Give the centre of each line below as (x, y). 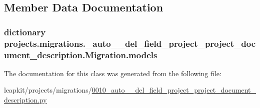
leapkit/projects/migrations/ (48, 90)
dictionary (25, 32)
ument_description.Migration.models (81, 54)
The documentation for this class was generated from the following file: (113, 73)
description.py (25, 100)
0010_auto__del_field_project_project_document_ (174, 90)
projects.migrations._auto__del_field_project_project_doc (130, 43)
